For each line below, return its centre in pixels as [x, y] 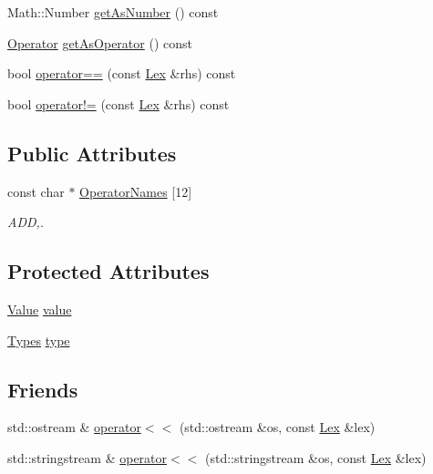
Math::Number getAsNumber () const [113, 12]
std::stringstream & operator [88, 457]
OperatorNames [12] [136, 191]
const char [36, 191]
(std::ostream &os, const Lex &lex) [277, 427]
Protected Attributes [108, 271]
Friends [43, 389]
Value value [40, 309]
